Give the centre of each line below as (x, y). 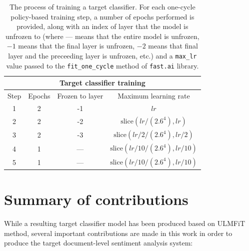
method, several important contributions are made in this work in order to (118, 233)
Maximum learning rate (154, 96)
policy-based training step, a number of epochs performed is (102, 16)
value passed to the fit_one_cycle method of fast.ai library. (102, 65)
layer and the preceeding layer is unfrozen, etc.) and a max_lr (102, 55)
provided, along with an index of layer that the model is (102, 26)
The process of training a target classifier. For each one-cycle (102, 6)
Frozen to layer (80, 96)
